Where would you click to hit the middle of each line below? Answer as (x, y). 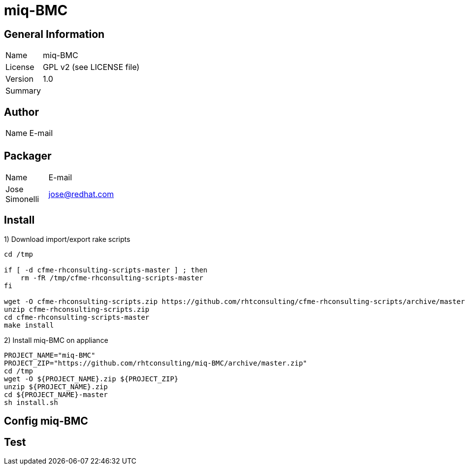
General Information (54, 34)
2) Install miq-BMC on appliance (56, 340)
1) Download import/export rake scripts (67, 239)
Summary (23, 91)
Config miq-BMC (46, 421)
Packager (28, 156)
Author (21, 112)
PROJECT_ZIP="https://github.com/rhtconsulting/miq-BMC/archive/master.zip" (156, 363)
